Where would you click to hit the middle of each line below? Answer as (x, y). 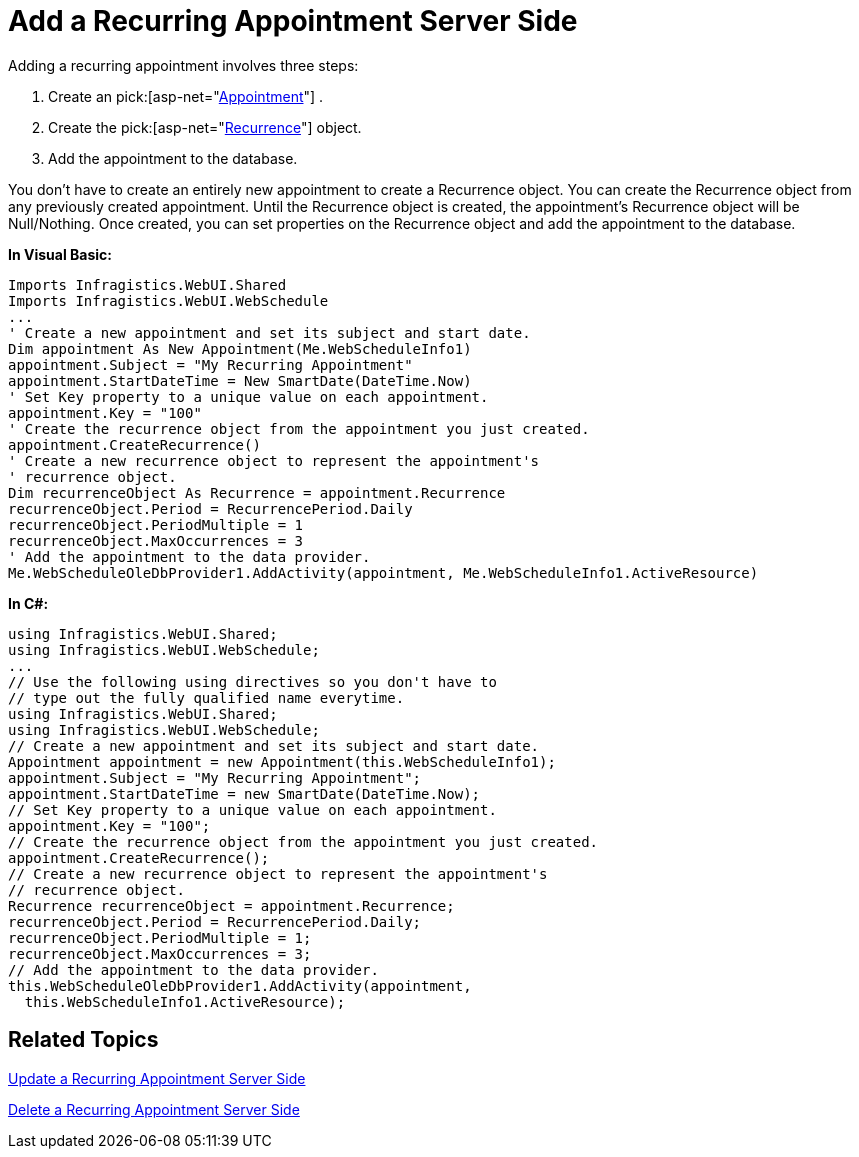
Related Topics (83, 1040)
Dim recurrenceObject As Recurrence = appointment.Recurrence (257, 492)
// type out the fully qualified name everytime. (206, 697)
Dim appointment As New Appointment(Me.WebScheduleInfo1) (240, 348)
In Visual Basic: (60, 254)
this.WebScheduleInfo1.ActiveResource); (185, 1001)
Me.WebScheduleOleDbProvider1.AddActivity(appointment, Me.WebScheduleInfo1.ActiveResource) (383, 572)
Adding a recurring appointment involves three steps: (183, 65)
